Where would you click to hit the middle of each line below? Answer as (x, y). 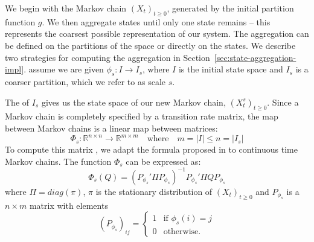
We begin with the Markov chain (66, 8)
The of (17, 102)
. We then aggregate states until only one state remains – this (156, 21)
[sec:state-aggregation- (255, 57)
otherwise (181, 232)
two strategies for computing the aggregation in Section (107, 57)
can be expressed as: (163, 161)
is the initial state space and (231, 69)
